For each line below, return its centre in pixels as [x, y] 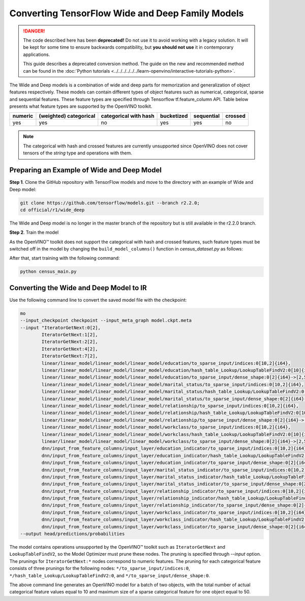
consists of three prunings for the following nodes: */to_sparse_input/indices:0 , [100, 568]
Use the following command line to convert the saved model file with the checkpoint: [98, 300]
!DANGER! [34, 31]
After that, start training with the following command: [65, 258]
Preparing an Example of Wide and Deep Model [86, 170]
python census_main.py [48, 272]
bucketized [174, 116]
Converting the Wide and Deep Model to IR [78, 288]
